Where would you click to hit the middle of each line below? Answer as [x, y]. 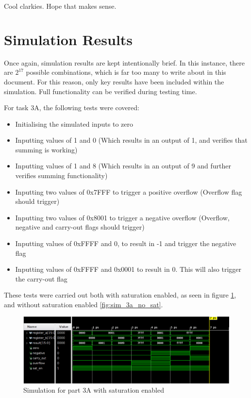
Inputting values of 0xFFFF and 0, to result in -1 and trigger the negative [126, 243]
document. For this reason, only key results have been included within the [114, 81]
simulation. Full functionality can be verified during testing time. [100, 91]
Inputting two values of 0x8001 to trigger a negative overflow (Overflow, [122, 217]
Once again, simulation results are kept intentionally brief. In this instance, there [125, 62]
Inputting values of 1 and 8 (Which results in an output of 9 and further [123, 166]
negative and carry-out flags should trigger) [80, 227]
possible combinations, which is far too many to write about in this [126, 72]
